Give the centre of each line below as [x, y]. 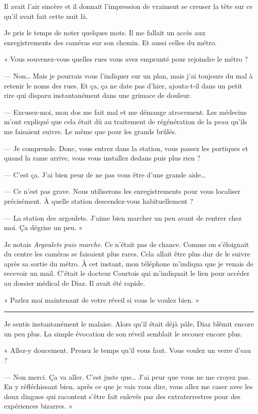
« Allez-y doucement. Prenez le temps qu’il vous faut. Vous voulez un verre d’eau [128, 350]
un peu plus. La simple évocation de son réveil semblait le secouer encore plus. [123, 333]
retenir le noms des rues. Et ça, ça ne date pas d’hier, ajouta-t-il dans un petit [123, 85]
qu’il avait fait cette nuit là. [46, 16]
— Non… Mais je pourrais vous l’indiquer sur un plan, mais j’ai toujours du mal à [129, 75]
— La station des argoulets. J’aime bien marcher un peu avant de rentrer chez [123, 217]
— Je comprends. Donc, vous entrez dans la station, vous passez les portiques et [126, 148]
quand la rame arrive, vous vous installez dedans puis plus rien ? [102, 158]
